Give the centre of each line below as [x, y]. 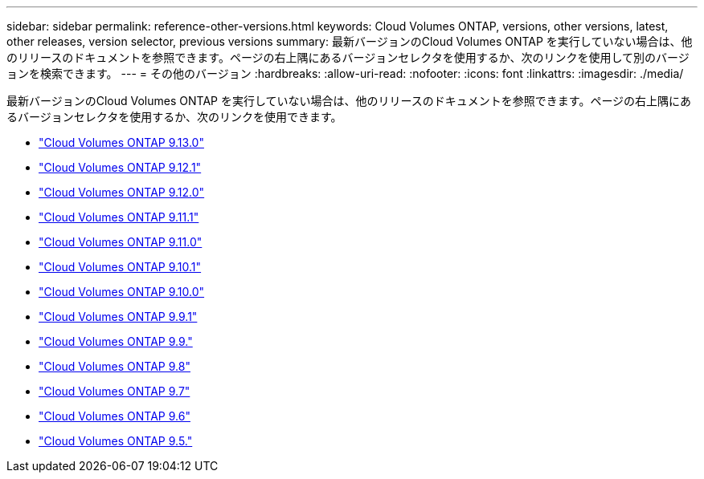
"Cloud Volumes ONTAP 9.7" [115, 391]
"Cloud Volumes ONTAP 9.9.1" [118, 317]
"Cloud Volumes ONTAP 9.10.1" [120, 267]
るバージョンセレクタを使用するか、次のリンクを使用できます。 [174, 117]
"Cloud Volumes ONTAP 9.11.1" [119, 217]
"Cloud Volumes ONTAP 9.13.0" [121, 142]
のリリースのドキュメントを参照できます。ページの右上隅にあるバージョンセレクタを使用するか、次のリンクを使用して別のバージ [348, 57]
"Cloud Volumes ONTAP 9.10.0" [122, 292]
